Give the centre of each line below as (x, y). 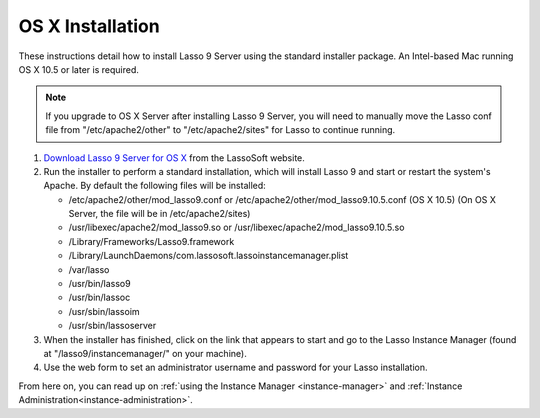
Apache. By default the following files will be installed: (155, 186)
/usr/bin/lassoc (99, 297)
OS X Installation (89, 26)
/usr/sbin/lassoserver (112, 326)
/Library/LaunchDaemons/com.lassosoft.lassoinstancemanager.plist (208, 256)
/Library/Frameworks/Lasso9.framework (151, 241)
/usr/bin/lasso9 (99, 284)
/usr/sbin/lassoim (104, 311)
